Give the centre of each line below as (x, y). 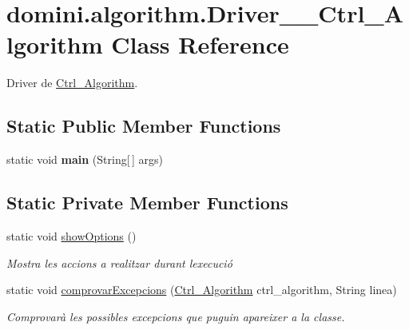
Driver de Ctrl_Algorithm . (72, 83)
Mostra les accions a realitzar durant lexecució (119, 262)
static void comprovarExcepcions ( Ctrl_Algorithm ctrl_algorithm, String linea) (202, 290)
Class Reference (200, 44)
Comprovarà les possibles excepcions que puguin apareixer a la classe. (176, 316)
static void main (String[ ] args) (85, 159)
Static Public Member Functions (144, 126)
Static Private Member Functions (147, 203)
